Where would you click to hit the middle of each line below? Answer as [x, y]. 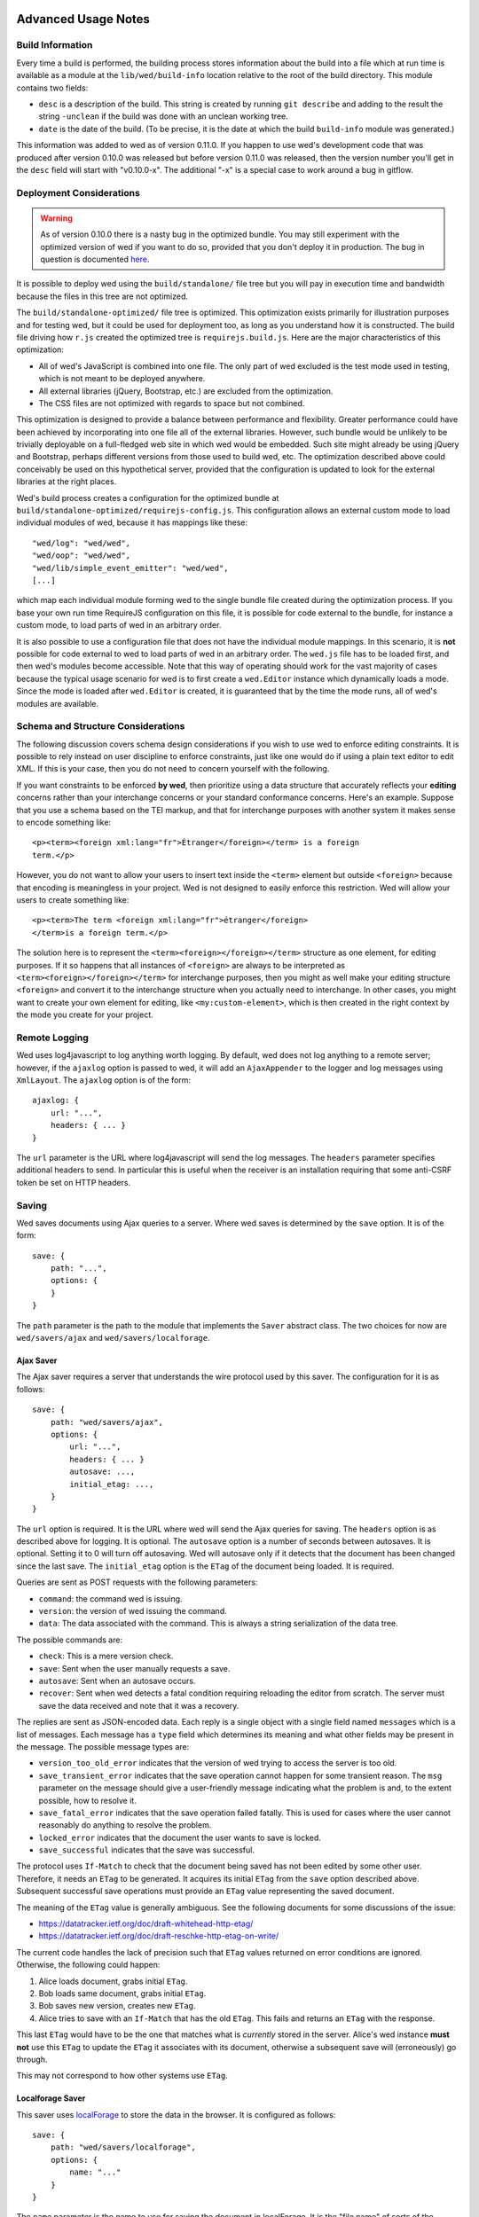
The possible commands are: [70, 1640]
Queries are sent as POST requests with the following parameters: [137, 1582]
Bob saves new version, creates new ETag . [117, 2006]
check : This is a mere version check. [106, 1656]
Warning [56, 218]
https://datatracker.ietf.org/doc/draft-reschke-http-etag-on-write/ [159, 1936]
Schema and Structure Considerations [101, 726]
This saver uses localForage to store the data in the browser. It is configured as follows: [176, 2114]
